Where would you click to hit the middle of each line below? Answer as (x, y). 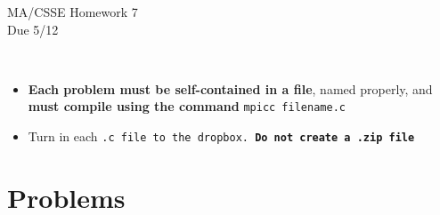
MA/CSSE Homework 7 (73, 12)
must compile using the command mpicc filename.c (187, 106)
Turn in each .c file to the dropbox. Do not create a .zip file (221, 136)
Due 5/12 (33, 29)
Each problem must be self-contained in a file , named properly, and (230, 88)
